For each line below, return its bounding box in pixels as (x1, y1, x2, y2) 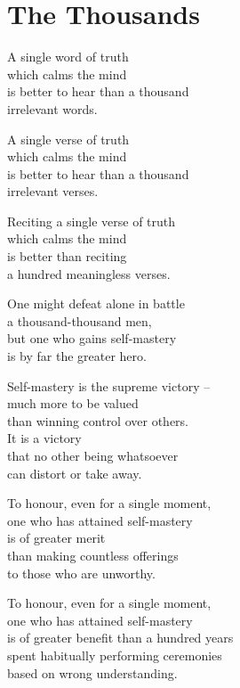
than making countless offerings (7, 545, 179, 564)
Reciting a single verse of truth (7, 211, 176, 230)
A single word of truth (7, 47, 129, 66)
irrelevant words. (7, 99, 98, 118)
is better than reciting (7, 247, 127, 266)
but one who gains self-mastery (7, 329, 177, 348)
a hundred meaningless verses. (7, 264, 171, 283)
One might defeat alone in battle (7, 294, 185, 313)
